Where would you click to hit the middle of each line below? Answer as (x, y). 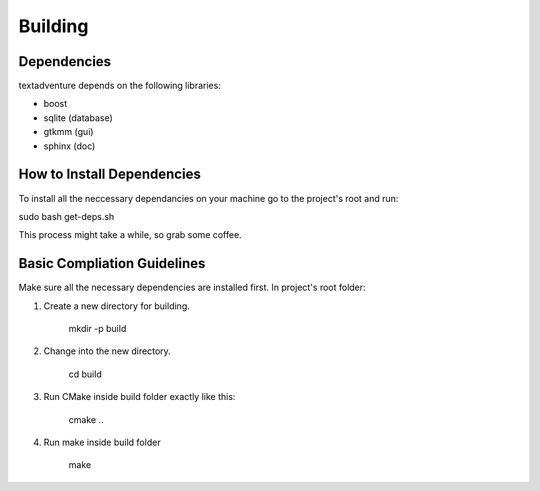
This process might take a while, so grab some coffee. (130, 235)
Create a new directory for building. (116, 306)
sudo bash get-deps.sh (66, 216)
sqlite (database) (78, 117)
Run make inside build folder (102, 442)
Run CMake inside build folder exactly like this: (139, 397)
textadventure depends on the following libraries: (120, 86)
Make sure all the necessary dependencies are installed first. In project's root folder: (192, 287)
